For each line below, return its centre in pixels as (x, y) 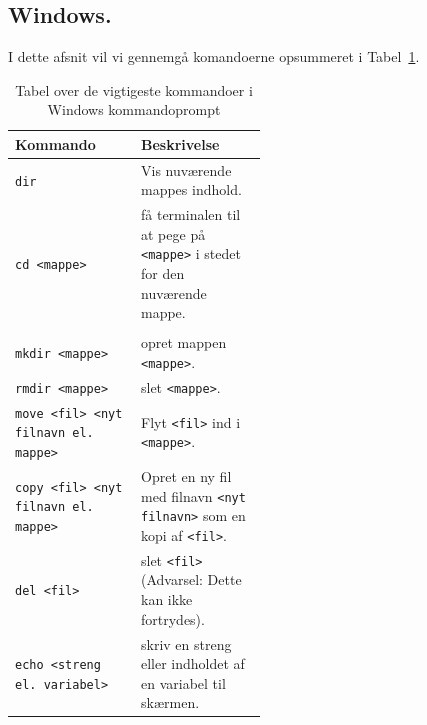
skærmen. (170, 702)
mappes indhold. (191, 189)
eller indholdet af (193, 663)
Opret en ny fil (186, 476)
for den (163, 273)
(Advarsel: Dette (191, 579)
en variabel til (183, 682)
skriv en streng (186, 643)
